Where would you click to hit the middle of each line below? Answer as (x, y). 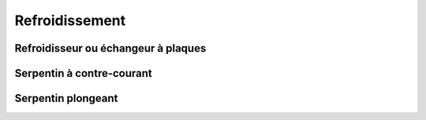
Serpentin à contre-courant (84, 73)
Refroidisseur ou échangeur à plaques (110, 48)
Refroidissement (70, 20)
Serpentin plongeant (66, 98)
